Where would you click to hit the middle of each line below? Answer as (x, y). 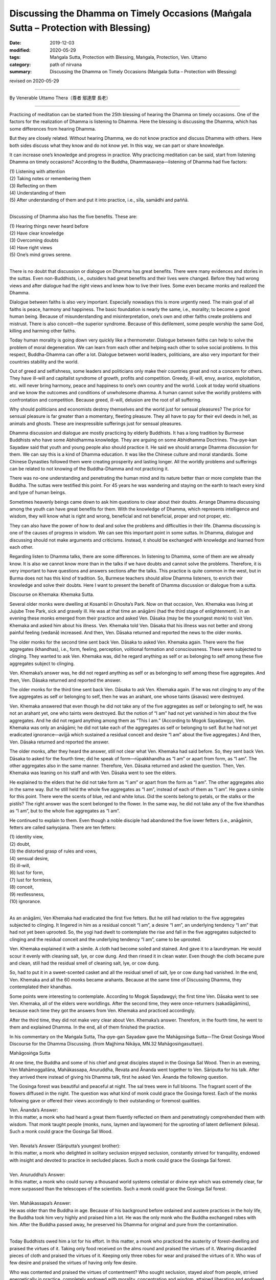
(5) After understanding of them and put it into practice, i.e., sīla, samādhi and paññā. (99, 200)
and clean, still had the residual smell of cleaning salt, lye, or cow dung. (85, 963)
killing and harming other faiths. (43, 331)
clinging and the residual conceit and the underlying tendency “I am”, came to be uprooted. (105, 939)
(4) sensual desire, (29, 858)
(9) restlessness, (27, 894)
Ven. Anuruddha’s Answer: (38, 1175)
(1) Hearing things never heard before (49, 226)
